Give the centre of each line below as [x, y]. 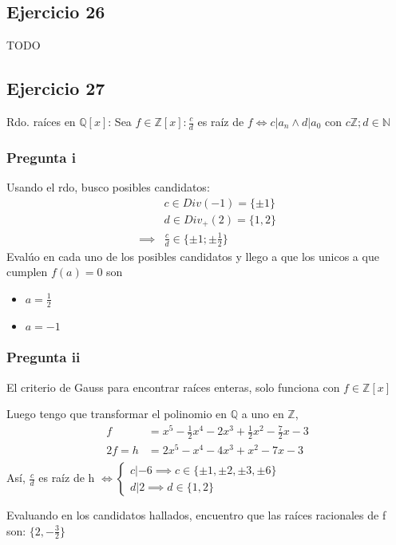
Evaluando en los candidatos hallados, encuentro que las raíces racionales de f [196, 515]
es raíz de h [67, 478]
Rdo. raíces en [41, 121]
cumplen [27, 272]
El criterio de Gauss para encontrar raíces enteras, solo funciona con [173, 387]
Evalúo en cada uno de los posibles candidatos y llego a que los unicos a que [193, 256]
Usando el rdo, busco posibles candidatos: [108, 187]
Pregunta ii [44, 357]
